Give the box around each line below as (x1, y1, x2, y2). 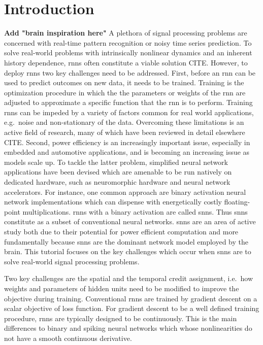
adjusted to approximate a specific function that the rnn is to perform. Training (4, 97, 253, 108)
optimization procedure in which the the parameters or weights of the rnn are (4, 87, 246, 97)
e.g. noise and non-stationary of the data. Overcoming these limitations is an (4, 117, 244, 127)
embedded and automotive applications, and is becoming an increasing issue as (4, 147, 250, 157)
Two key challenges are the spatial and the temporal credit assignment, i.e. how (4, 273, 253, 284)
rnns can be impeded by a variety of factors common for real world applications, (4, 107, 254, 117)
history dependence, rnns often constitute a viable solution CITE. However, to (4, 57, 248, 67)
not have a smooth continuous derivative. (4, 332, 132, 343)
